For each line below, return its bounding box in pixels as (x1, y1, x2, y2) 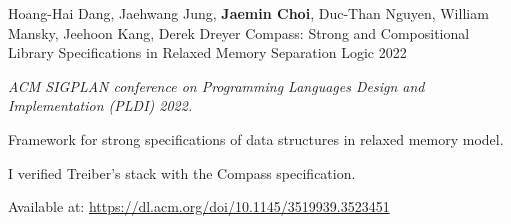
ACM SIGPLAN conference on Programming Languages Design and (8, 75, 425, 96)
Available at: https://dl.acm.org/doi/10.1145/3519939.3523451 (8, 196, 390, 217)
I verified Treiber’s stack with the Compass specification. (8, 162, 356, 183)
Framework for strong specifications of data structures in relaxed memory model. (8, 128, 504, 149)
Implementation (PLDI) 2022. (8, 95, 193, 116)
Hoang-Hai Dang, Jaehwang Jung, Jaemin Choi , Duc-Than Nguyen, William (8, 3, 489, 23)
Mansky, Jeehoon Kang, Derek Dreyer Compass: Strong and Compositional (8, 22, 470, 43)
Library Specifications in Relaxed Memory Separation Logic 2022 (8, 42, 407, 63)
